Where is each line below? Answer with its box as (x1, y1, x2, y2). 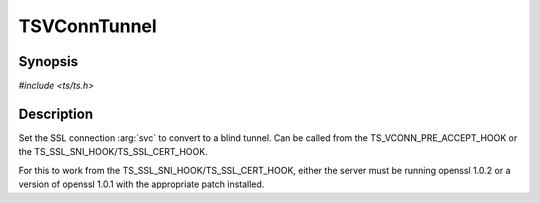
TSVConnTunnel (18, 15, 157, 37)
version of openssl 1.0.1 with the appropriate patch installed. (18, 178, 265, 190)
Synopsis (18, 53, 79, 70)
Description (18, 105, 94, 122)
